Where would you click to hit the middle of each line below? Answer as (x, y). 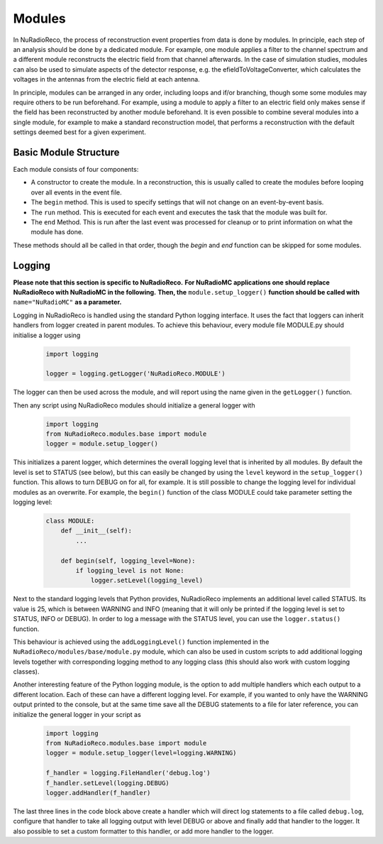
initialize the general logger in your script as (77, 714)
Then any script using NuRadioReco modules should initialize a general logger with (134, 405)
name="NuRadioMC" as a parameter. (67, 302)
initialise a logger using (47, 335)
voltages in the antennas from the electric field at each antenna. (106, 80)
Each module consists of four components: (76, 169)
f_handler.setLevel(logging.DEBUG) (107, 783)
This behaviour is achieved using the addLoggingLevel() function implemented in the (141, 642)
